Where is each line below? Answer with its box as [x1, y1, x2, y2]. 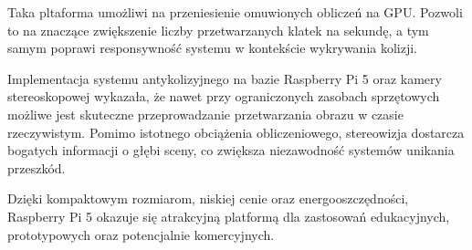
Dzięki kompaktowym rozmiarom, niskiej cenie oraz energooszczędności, [7, 189, 409, 208]
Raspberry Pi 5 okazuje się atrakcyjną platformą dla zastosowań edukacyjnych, [7, 206, 450, 225]
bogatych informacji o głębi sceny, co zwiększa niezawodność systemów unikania [7, 141, 455, 160]
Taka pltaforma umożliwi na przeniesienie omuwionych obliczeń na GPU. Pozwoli [7, 3, 463, 21]
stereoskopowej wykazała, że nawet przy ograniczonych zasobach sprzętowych [7, 87, 440, 106]
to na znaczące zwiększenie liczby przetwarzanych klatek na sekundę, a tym [7, 20, 429, 39]
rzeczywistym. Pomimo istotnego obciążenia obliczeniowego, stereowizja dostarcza [7, 122, 465, 141]
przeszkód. [7, 158, 66, 177]
